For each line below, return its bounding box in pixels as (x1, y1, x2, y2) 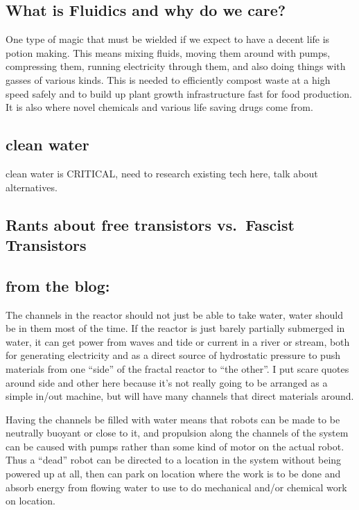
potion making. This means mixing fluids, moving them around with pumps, (6, 45, 331, 60)
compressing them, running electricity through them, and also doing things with (6, 59, 346, 73)
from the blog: (6, 274, 110, 296)
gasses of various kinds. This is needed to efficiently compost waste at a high (6, 72, 331, 87)
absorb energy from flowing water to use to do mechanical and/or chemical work (6, 480, 347, 494)
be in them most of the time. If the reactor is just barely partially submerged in (6, 321, 345, 335)
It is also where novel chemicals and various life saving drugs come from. (6, 100, 313, 114)
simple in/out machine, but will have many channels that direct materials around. (6, 389, 354, 403)
